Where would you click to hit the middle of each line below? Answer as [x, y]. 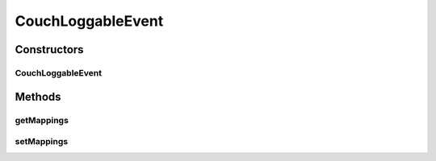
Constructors [49, 50]
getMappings [42, 120]
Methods [38, 97]
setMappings [42, 142]
